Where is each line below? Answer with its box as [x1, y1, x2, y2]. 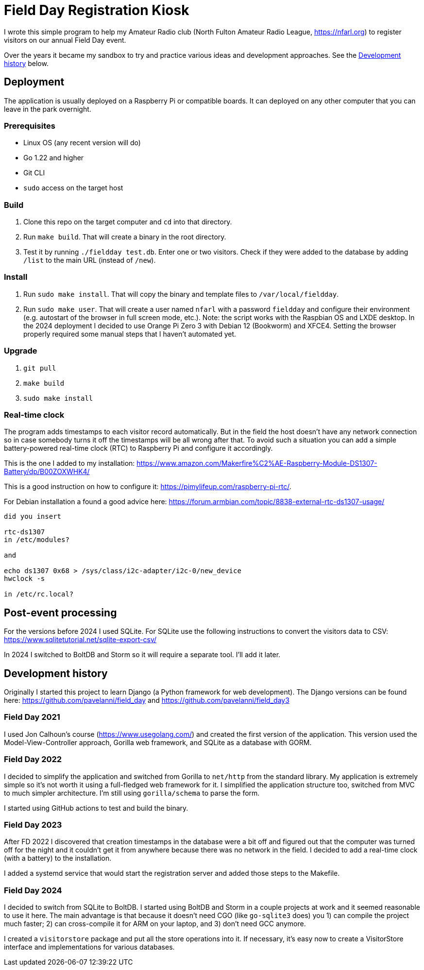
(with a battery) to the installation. [4, 854, 112, 863]
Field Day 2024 [4, 885, 62, 895]
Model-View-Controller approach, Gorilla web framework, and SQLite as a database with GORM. [4, 738, 312, 747]
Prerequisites [4, 120, 55, 131]
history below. [4, 59, 49, 68]
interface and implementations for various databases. [4, 943, 175, 952]
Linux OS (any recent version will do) [23, 138, 141, 147]
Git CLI [23, 169, 45, 177]
